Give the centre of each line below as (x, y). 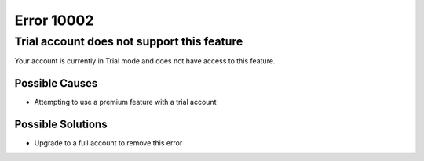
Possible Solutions (61, 125)
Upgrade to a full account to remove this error (108, 143)
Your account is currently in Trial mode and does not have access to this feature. (145, 61)
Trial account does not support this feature (129, 41)
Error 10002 (54, 20)
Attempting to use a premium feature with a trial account (125, 102)
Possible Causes (56, 83)
